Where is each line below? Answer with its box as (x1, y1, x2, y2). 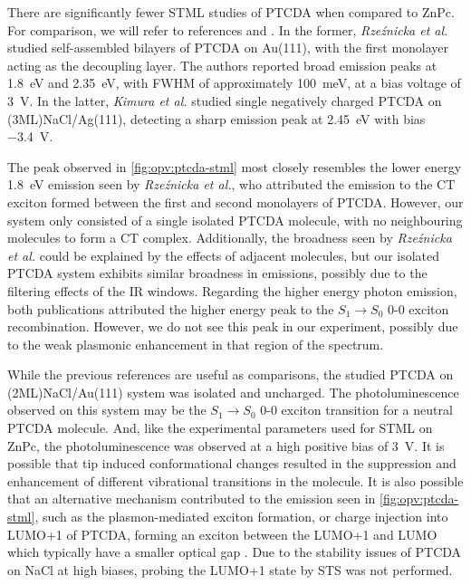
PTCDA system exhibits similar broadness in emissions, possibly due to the (7, 264, 428, 283)
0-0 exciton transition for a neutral (260, 400, 453, 419)
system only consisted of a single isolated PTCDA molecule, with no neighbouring (7, 210, 463, 229)
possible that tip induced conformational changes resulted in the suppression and (7, 454, 457, 473)
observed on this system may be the (7, 400, 207, 419)
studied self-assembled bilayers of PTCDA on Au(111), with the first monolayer (7, 38, 449, 57)
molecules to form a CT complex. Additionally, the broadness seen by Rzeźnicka (7, 228, 452, 247)
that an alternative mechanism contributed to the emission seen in (7, 489, 376, 508)
